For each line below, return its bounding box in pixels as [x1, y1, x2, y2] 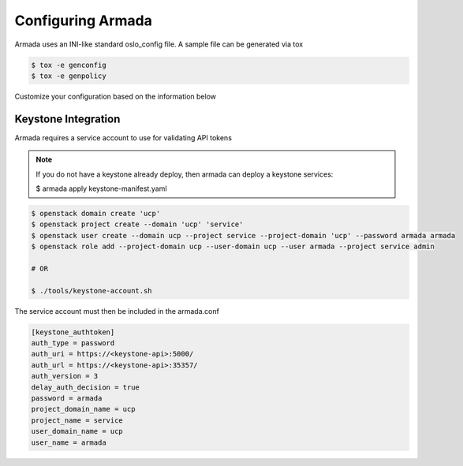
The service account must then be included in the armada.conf [14, 306, 220, 315]
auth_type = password [31, 339, 115, 348]
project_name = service [31, 416, 124, 425]
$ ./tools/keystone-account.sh [31, 286, 153, 295]
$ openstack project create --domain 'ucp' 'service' [31, 220, 244, 229]
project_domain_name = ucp [31, 404, 136, 414]
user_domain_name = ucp [31, 427, 124, 436]
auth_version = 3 [31, 371, 99, 381]
